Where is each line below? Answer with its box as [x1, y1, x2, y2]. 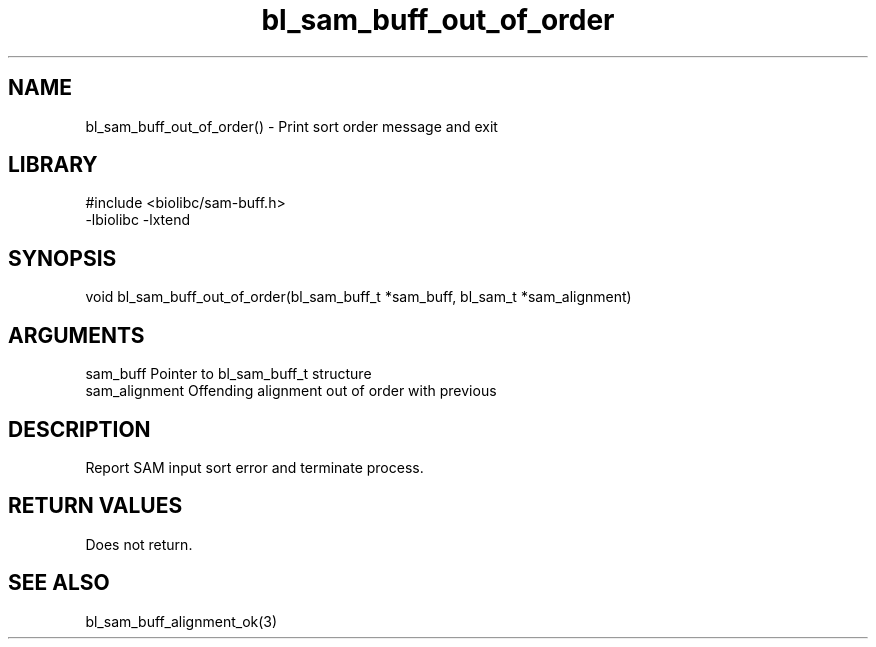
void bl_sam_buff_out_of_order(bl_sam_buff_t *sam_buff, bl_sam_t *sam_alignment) [85, 288, 632, 306]
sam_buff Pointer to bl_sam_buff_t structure [85, 365, 372, 383]
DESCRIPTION [8, 416, 151, 442]
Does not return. [85, 535, 193, 553]
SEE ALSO [8, 570, 110, 596]
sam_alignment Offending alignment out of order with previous [85, 382, 497, 400]
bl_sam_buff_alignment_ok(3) [85, 612, 278, 630]
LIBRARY [8, 152, 98, 178]
